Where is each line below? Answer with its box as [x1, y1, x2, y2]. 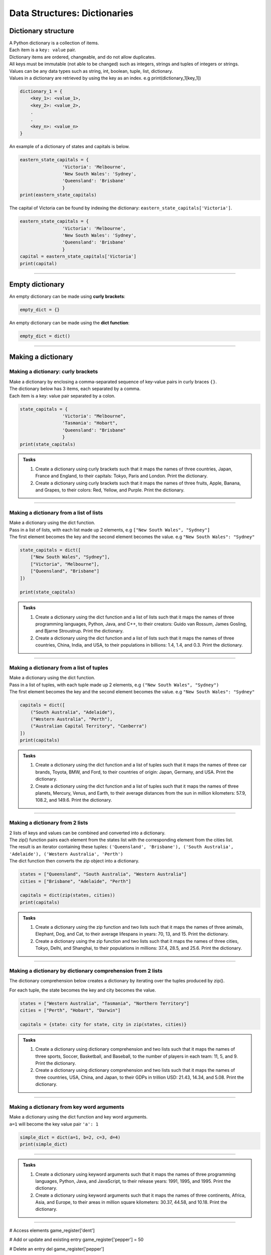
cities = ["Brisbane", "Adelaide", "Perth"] [20, 878, 131, 884]
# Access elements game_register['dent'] [9, 1227, 95, 1233]
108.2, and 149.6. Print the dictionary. [35, 797, 112, 803]
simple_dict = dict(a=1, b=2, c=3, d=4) [20, 1135, 120, 1140]
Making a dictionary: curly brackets [9, 368, 98, 375]
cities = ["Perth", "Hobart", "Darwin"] [20, 1008, 120, 1014]
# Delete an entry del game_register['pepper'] [9, 1245, 104, 1252]
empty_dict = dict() [20, 333, 70, 339]
